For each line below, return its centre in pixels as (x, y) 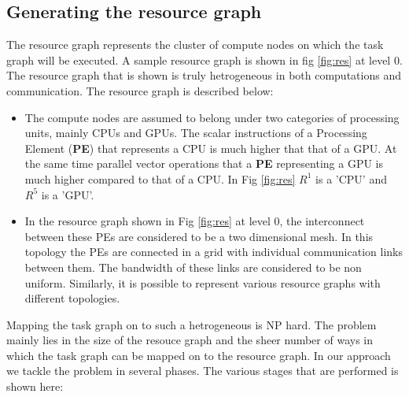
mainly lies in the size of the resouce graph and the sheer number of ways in (190, 340)
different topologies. (72, 298)
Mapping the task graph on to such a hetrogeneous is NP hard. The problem (192, 324)
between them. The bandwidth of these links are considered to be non (193, 267)
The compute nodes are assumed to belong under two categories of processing (212, 117)
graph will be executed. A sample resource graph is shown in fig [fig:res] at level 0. (204, 59)
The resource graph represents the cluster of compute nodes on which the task (195, 45)
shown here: (35, 386)
